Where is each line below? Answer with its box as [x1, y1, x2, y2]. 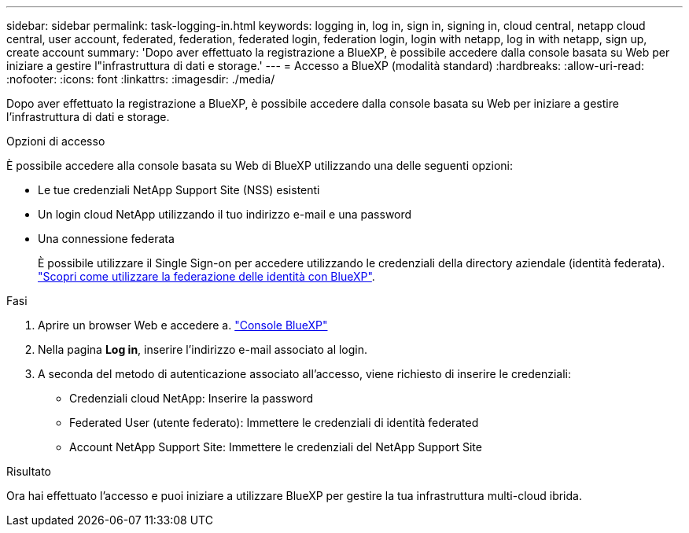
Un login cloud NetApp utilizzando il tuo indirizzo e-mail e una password [38, 208, 412, 221]
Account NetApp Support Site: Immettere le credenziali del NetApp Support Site [69, 440, 482, 454]
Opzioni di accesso [6, 134, 105, 148]
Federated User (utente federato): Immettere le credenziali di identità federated [69, 416, 479, 429]
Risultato [6, 465, 52, 478]
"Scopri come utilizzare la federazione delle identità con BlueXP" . [38, 270, 375, 283]
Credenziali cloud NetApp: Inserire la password [69, 391, 314, 405]
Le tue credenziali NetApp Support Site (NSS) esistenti [38, 183, 320, 197]
